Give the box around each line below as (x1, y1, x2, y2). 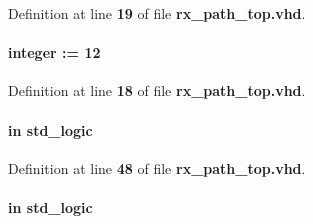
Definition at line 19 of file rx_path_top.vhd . (8, 3, 306, 23)
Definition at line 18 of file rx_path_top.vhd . (8, 80, 306, 101)
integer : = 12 (8, 42, 101, 63)
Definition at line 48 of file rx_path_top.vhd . (8, 157, 306, 178)
